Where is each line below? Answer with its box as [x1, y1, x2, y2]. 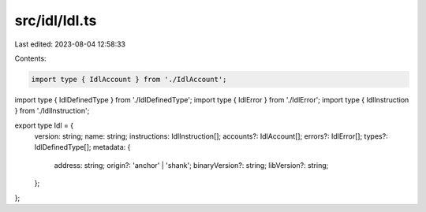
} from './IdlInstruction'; [14, 106, 90, 116]
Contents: [14, 54, 47, 63]
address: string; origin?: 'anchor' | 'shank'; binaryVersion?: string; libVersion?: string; [54, 160, 329, 169]
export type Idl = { [14, 121, 74, 130]
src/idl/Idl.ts [14, 12, 97, 29]
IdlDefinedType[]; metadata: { [34, 143, 131, 152]
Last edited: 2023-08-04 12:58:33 [14, 39, 126, 49]
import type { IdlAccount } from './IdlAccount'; [31, 75, 227, 84]
